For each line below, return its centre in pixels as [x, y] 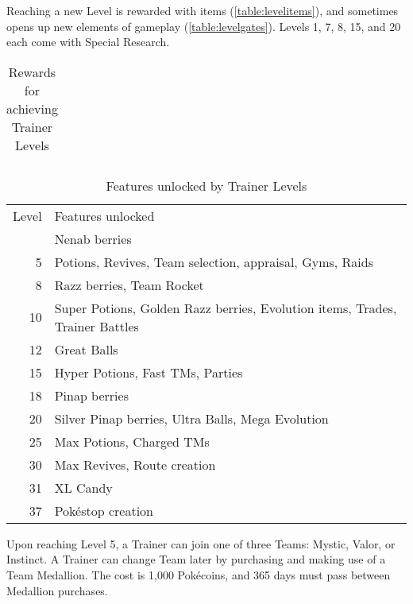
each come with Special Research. [88, 42]
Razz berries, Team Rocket [129, 285]
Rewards [32, 72]
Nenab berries [93, 238]
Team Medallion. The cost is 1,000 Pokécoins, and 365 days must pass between [199, 574]
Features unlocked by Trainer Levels [206, 185]
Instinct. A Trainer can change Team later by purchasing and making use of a [196, 559]
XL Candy [83, 487]
